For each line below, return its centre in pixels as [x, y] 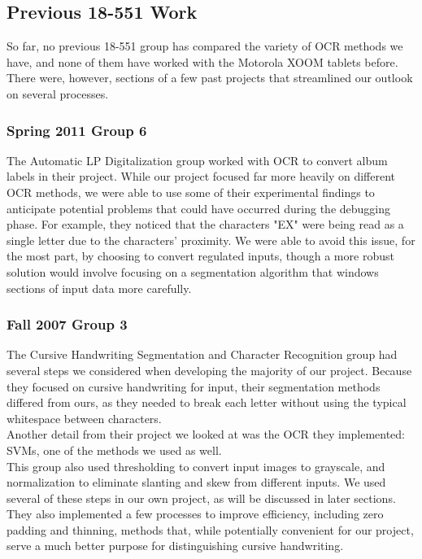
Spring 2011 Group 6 [77, 130]
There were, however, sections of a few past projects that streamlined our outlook [210, 78]
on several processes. [58, 93]
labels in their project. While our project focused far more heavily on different [201, 176]
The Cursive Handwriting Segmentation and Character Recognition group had [202, 354]
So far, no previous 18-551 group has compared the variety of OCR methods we [205, 46]
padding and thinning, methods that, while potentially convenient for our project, [210, 529]
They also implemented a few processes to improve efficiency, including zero [195, 514]
